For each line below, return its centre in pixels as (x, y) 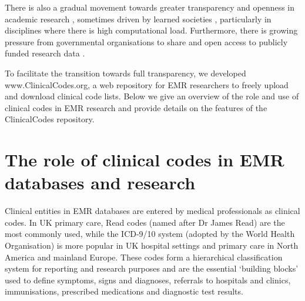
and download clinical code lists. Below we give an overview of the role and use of (152, 96)
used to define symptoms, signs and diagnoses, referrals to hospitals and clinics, (148, 280)
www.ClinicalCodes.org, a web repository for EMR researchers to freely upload (147, 84)
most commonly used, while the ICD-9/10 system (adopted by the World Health (150, 234)
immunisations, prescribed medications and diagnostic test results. (124, 291)
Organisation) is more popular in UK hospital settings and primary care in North (152, 245)
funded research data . (45, 53)
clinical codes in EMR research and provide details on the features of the (136, 107)
